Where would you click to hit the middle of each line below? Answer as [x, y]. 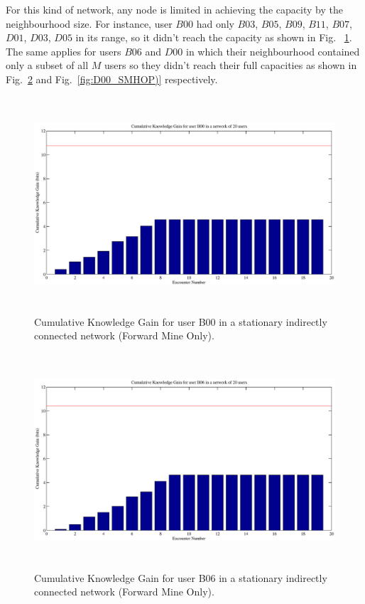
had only [215, 23]
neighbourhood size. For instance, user [89, 23]
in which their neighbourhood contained [273, 51]
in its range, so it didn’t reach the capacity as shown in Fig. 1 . [214, 37]
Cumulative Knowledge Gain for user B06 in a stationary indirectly [181, 577]
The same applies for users [64, 51]
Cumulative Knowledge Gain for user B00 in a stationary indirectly [181, 321]
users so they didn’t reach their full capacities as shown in [230, 65]
